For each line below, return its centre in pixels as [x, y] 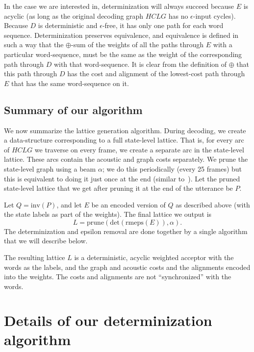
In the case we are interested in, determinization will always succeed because [119, 6]
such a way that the [34, 44]
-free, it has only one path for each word [163, 25]
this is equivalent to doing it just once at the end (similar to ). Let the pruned [122, 178]
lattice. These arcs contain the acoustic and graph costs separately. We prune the [126, 159]
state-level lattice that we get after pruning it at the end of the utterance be [118, 188]
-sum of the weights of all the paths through [137, 44]
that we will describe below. [46, 241]
